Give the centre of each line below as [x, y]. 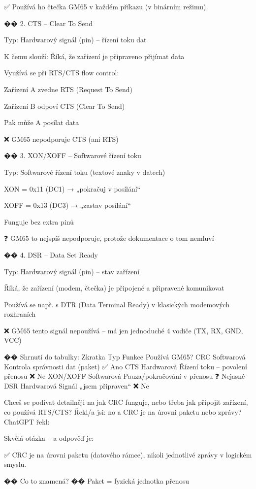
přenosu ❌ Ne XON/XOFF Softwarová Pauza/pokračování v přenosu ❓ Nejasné [125, 376]
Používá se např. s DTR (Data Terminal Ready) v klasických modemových [117, 304]
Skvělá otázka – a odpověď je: [49, 438]
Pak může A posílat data [42, 122]
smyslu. [15, 464]
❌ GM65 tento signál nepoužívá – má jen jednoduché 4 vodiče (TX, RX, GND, [124, 330]
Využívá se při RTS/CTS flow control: [62, 73]
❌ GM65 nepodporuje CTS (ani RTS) [61, 139]
